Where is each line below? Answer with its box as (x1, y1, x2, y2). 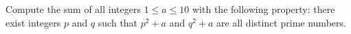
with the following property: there (192, 2, 335, 16)
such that (98, 15, 138, 29)
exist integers (5, 15, 61, 29)
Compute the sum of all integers (5, 2, 141, 16)
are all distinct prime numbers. (216, 15, 346, 29)
